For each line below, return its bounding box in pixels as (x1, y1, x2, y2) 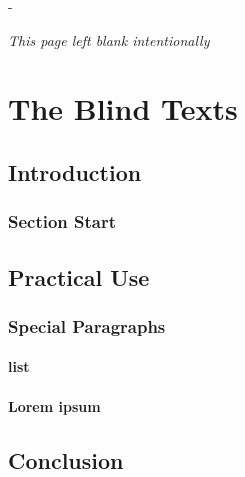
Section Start (8, 209, 117, 234)
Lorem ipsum (8, 395, 101, 416)
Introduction (8, 156, 142, 187)
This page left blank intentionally (8, 29, 210, 50)
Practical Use (8, 261, 150, 292)
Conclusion (8, 444, 124, 475)
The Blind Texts (8, 88, 238, 129)
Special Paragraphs (8, 313, 166, 338)
